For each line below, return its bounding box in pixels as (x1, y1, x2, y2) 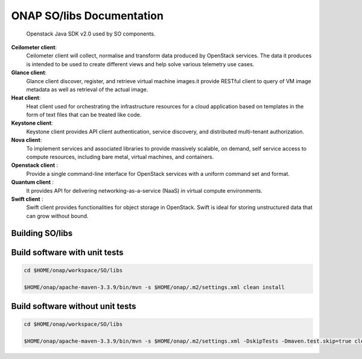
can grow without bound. (26, 212, 89, 219)
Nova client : (11, 136, 42, 144)
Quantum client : (11, 178, 54, 186)
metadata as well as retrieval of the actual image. (26, 86, 148, 93)
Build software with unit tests (11, 247, 124, 257)
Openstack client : (11, 161, 59, 169)
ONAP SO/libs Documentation (11, 9, 164, 22)
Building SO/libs (11, 228, 73, 238)
